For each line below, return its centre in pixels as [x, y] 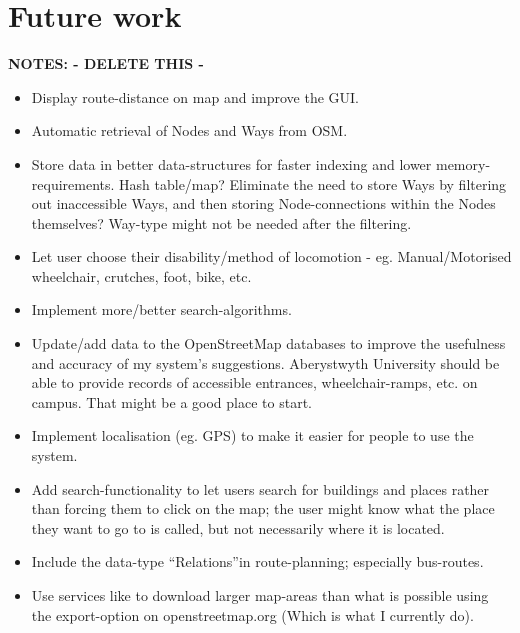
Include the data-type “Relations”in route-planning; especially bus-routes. [257, 561]
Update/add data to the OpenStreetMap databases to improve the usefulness [268, 343]
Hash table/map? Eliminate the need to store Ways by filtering [313, 183]
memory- [463, 163]
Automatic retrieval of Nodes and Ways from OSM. [189, 130]
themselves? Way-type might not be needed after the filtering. [221, 222]
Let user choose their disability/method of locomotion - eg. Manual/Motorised [271, 256]
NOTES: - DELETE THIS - [106, 63]
